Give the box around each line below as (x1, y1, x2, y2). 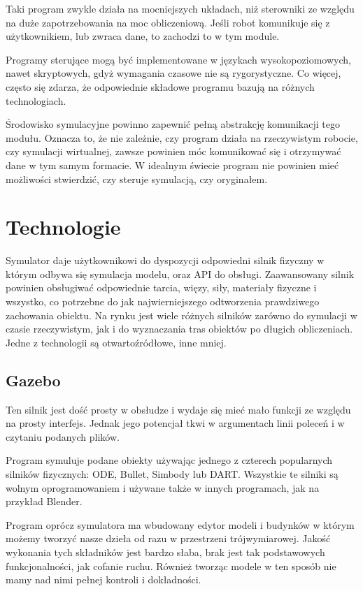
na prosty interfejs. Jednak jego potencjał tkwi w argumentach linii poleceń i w (6, 416, 345, 430)
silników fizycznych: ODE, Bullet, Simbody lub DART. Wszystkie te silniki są (6, 466, 339, 481)
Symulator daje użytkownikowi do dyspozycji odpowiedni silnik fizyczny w (6, 253, 325, 268)
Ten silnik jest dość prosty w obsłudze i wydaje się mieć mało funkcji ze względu (6, 402, 351, 416)
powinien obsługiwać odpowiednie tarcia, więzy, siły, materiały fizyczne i (6, 280, 317, 295)
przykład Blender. (6, 494, 83, 509)
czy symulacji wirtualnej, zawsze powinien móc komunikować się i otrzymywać (6, 144, 341, 159)
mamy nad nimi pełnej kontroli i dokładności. (6, 572, 201, 587)
